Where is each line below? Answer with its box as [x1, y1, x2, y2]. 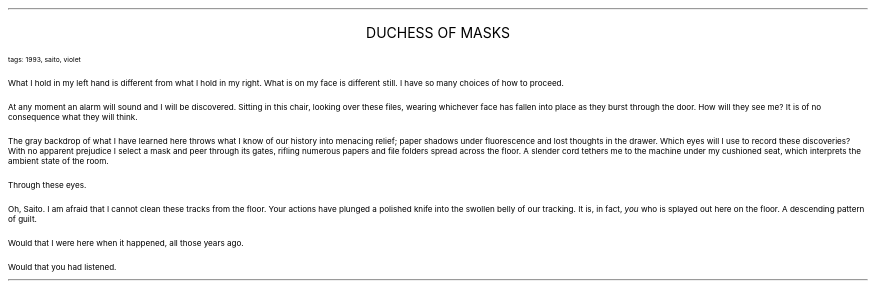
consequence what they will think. [8, 112, 138, 122]
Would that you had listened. [8, 262, 117, 272]
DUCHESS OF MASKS [366, 24, 510, 41]
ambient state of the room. [8, 156, 109, 166]
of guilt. [8, 214, 37, 224]
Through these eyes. [8, 180, 87, 190]
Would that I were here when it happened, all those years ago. [8, 238, 244, 248]
